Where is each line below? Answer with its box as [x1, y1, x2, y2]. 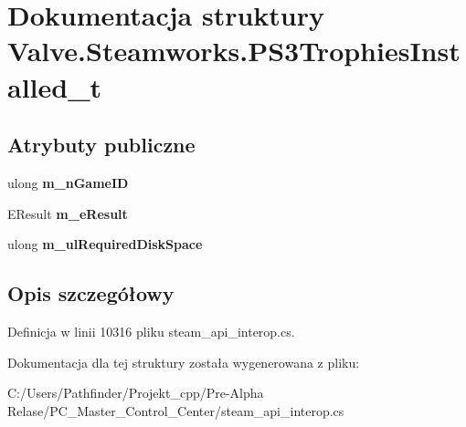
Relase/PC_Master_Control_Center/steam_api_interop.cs [7, 401, 344, 420]
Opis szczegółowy [7, 279, 175, 307]
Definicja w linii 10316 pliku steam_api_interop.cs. [7, 321, 295, 340]
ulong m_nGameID [7, 172, 129, 192]
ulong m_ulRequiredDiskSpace [7, 234, 203, 254]
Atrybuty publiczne [7, 130, 196, 159]
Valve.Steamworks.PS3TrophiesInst [7, 32, 461, 69]
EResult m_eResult [7, 203, 128, 223]
